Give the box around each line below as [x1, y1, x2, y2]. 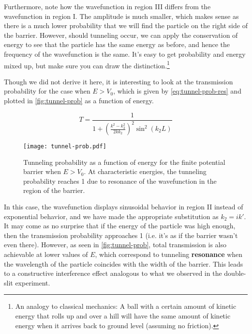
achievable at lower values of [4, 249, 88, 259]
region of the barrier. [23, 185, 85, 195]
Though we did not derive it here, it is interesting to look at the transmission [4, 76, 233, 86]
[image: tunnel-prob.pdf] [23, 143, 106, 150]
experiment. [15, 277, 50, 287]
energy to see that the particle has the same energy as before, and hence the [4, 39, 230, 49]
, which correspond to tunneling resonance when [95, 249, 243, 259]
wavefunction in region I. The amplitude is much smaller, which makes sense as [4, 11, 239, 21]
